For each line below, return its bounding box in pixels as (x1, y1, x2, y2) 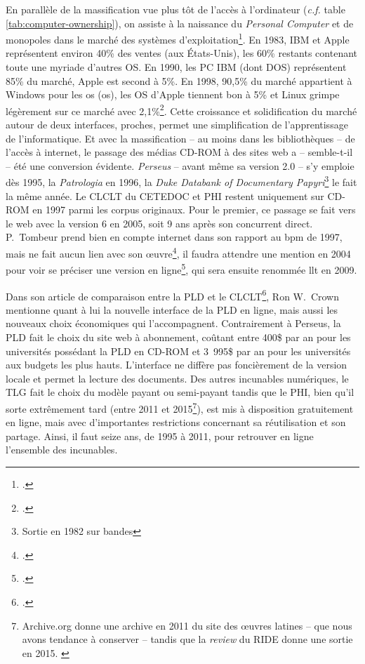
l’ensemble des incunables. (6, 442, 118, 457)
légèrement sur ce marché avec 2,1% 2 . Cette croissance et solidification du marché (6, 101, 357, 118)
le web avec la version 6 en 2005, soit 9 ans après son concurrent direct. (6, 215, 313, 230)
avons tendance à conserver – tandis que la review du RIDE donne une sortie (22, 632, 353, 646)
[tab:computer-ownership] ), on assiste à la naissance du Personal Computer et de (6, 15, 354, 30)
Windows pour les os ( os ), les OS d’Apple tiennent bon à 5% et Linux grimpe (6, 87, 340, 102)
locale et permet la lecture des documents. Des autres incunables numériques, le (6, 371, 349, 385)
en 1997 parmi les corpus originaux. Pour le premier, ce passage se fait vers (32, 202, 356, 217)
